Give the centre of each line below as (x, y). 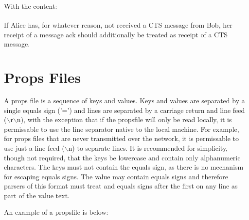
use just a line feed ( (34, 148)
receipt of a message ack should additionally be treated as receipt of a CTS (116, 34)
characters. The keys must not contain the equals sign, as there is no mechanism (124, 167)
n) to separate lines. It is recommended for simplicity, (148, 148)
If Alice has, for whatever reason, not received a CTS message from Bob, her (118, 25)
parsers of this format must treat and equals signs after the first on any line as (121, 186)
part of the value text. (37, 196)
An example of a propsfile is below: (56, 212)
